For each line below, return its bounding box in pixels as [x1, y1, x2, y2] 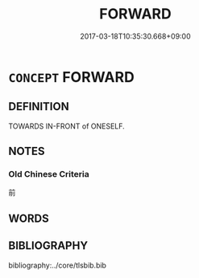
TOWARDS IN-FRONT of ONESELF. [8, 121, 125, 131]
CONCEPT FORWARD [8, 67, 135, 86]
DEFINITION [8, 100, 70, 113]
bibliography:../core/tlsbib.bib [8, 260, 107, 270]
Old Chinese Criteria [8, 169, 90, 180]
